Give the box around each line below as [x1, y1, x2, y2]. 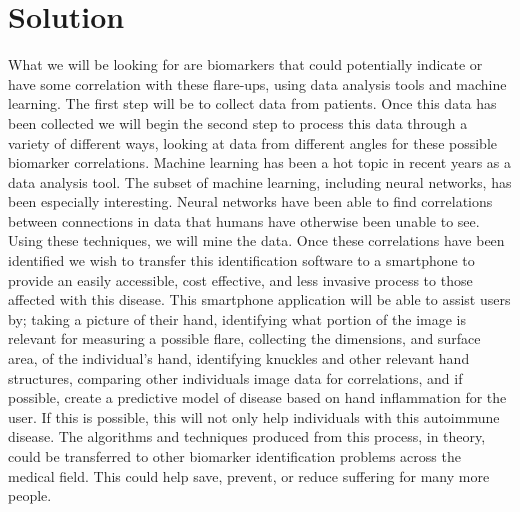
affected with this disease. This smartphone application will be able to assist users [8, 289, 511, 310]
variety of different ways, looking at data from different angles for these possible [8, 132, 498, 153]
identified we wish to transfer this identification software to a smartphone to [8, 250, 475, 271]
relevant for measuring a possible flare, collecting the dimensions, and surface [8, 328, 481, 349]
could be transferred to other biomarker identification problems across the [8, 446, 461, 466]
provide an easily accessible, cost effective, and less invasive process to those [8, 269, 473, 290]
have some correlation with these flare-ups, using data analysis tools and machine [8, 73, 507, 94]
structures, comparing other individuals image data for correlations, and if [8, 367, 463, 388]
